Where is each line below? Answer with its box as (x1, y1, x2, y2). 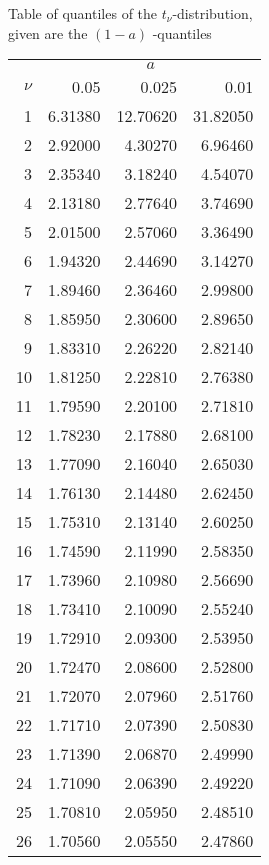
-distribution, (172, 3, 253, 23)
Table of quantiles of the (8, 3, 158, 23)
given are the (8, 22, 88, 43)
